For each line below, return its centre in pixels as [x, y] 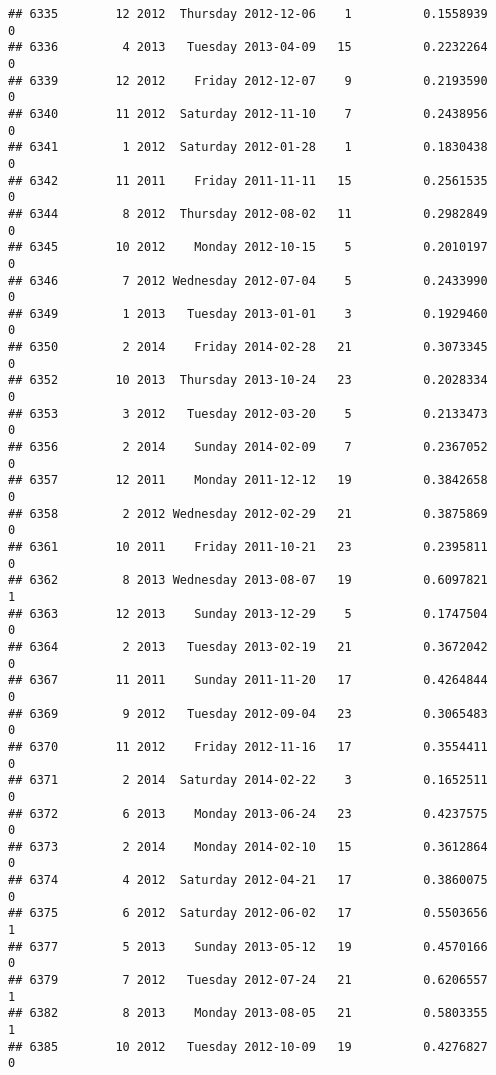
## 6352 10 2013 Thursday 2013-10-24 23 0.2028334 [248, 380]
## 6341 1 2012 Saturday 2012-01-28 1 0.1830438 [248, 147]
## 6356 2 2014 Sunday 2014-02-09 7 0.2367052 [248, 447]
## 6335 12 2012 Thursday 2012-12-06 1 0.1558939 [248, 14]
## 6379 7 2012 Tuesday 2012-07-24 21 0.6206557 [248, 980]
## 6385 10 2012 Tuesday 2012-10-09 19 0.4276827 [248, 1046]
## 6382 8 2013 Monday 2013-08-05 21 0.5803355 [248, 1013]
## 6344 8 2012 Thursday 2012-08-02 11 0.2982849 [248, 213]
